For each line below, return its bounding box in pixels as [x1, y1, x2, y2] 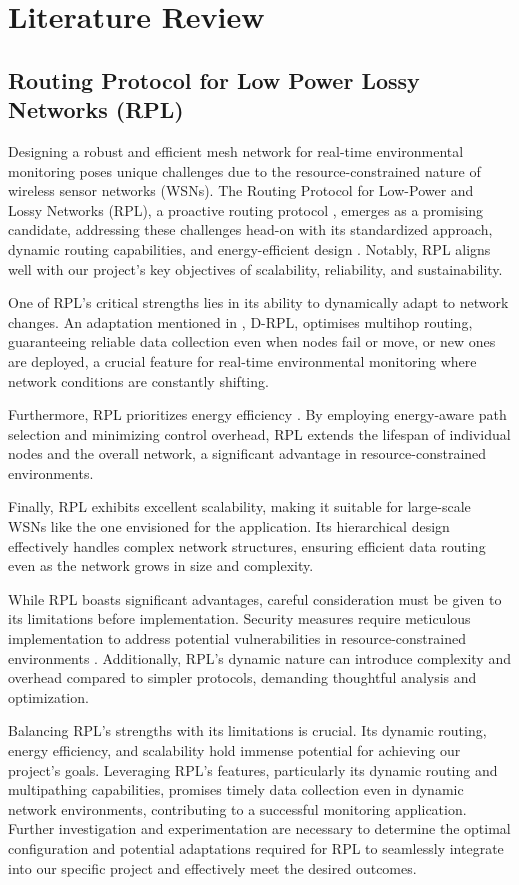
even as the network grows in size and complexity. [8, 555, 314, 576]
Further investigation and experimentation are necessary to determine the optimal [8, 818, 511, 839]
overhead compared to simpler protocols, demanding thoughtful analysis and [8, 667, 477, 688]
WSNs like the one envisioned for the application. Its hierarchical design [8, 516, 450, 537]
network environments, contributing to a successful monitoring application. [8, 798, 467, 819]
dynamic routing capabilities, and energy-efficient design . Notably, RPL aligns [8, 238, 491, 259]
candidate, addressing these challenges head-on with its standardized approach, [8, 219, 493, 240]
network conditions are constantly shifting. [8, 370, 269, 391]
